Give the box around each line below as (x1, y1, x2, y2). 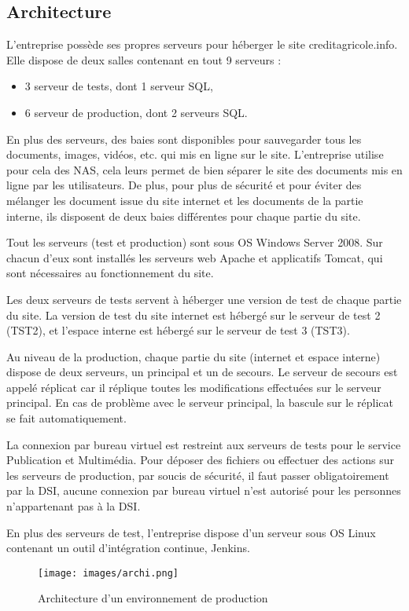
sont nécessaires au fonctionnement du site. (6, 265, 214, 281)
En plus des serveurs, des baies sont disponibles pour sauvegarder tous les (6, 130, 362, 147)
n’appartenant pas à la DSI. (6, 498, 141, 514)
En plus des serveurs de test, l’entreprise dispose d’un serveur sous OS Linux (6, 524, 376, 540)
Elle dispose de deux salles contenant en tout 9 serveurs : (6, 51, 282, 68)
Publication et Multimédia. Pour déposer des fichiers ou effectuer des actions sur (6, 452, 394, 468)
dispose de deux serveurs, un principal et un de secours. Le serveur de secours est (6, 364, 398, 380)
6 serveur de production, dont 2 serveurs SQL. (24, 104, 248, 120)
